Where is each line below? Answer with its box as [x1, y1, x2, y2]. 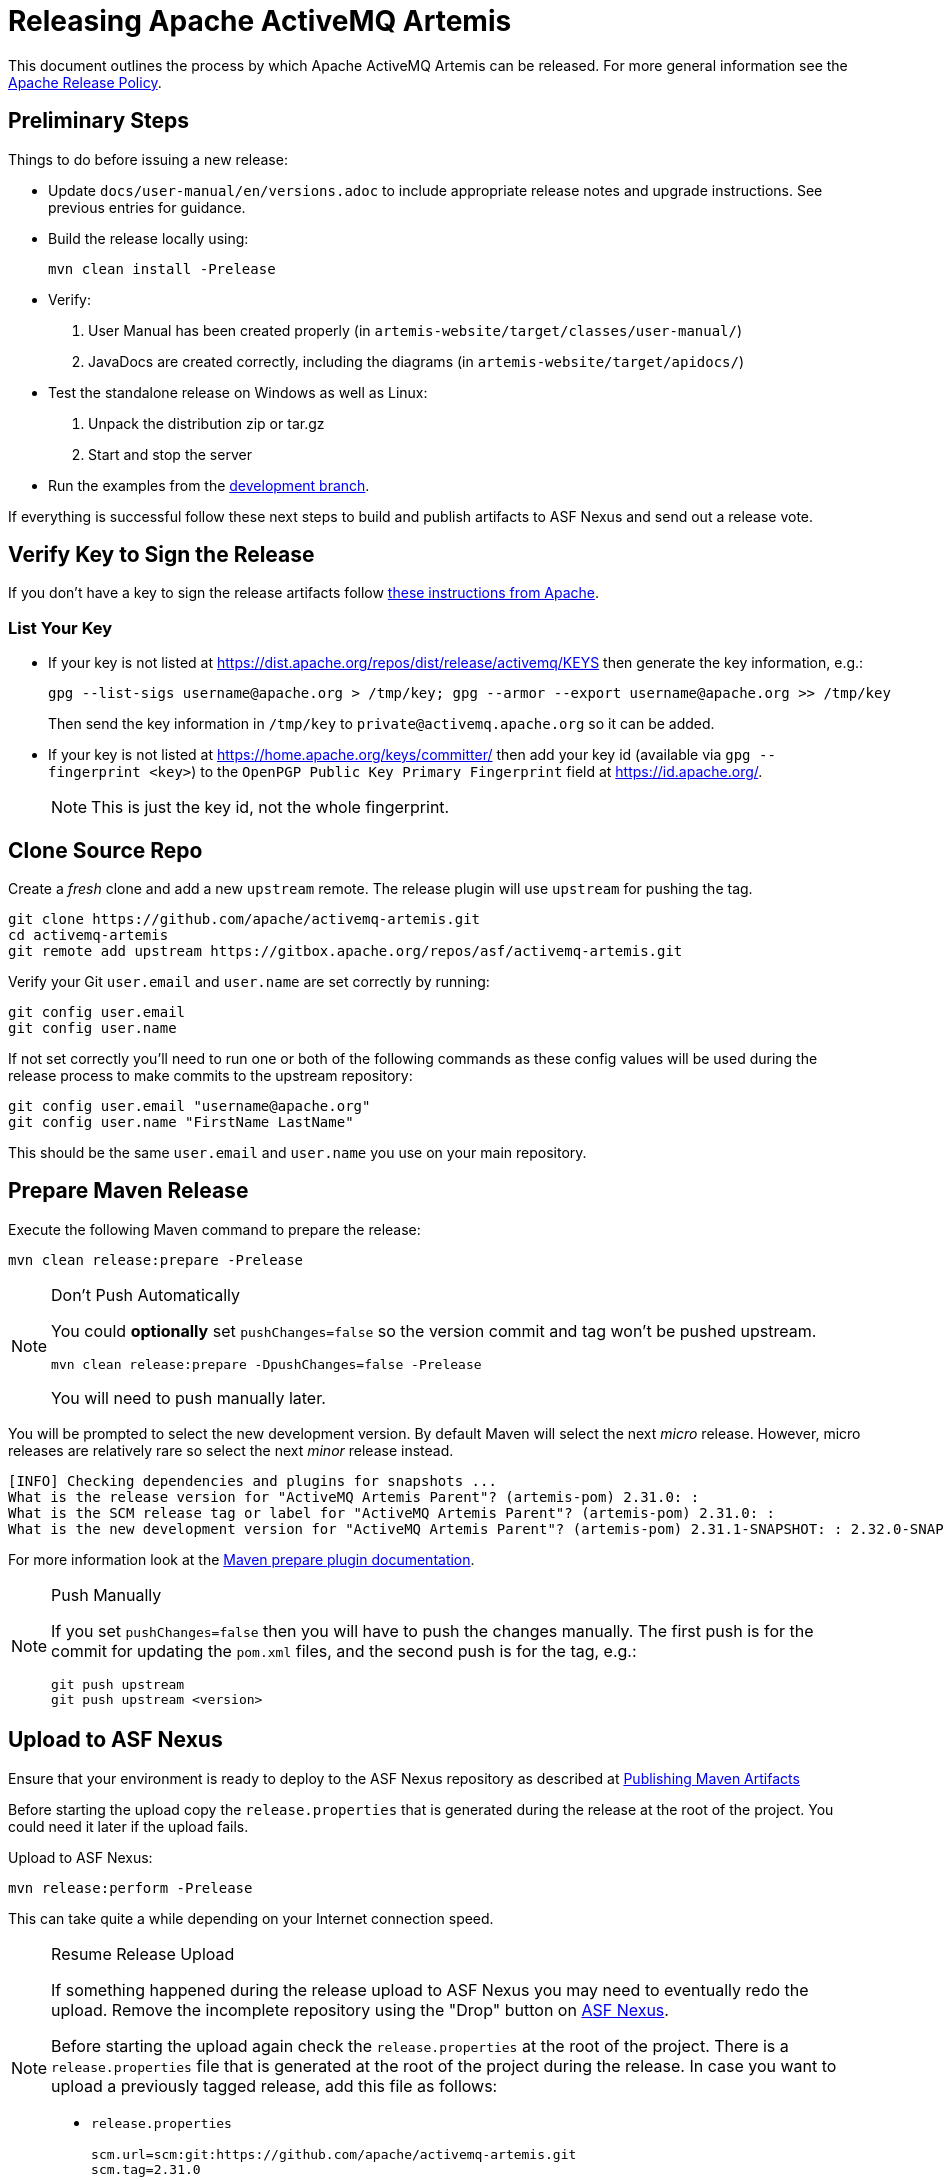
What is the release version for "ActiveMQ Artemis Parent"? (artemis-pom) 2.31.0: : [8, 1488, 700, 1505]
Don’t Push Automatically [51, 1284, 240, 1305]
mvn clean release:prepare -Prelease [8, 1251, 304, 1268]
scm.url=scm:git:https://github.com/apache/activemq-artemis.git [91, 2146, 577, 2162]
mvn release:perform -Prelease [8, 1879, 253, 1896]
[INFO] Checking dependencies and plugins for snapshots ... [8, 1472, 497, 1489]
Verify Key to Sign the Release [8, 542, 315, 568]
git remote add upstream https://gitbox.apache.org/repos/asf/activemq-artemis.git [8, 943, 683, 960]
